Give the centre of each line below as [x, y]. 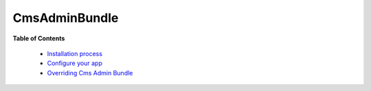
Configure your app [75, 63]
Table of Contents [39, 38]
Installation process [75, 53]
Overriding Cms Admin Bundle [90, 73]
